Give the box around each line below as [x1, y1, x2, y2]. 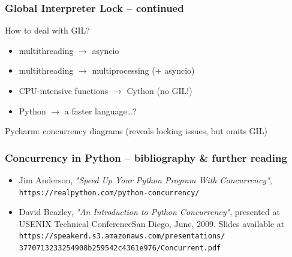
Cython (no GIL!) [127, 84, 192, 96]
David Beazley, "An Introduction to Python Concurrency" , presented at [19, 205, 280, 218]
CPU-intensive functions [19, 84, 109, 96]
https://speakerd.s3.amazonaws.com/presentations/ [19, 232, 225, 241]
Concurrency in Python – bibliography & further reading [5, 150, 287, 165]
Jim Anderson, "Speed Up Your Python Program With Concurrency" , [19, 174, 272, 186]
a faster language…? [64, 104, 137, 117]
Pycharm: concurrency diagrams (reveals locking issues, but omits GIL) [5, 125, 267, 137]
